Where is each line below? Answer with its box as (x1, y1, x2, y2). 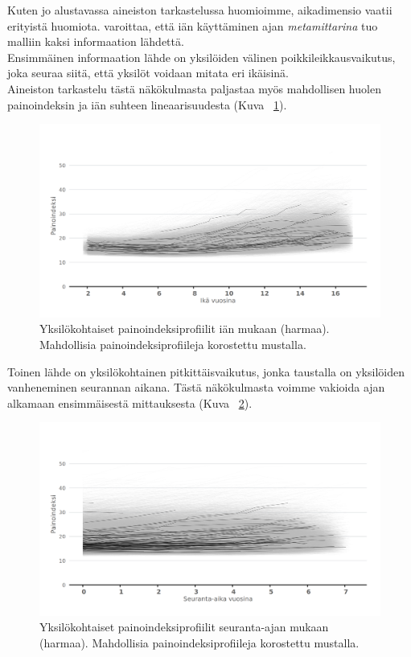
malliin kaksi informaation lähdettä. (7, 33, 184, 50)
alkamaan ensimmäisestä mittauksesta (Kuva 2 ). (7, 394, 253, 411)
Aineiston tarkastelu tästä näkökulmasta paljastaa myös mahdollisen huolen (7, 80, 381, 96)
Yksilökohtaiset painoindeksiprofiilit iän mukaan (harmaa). (39, 320, 330, 337)
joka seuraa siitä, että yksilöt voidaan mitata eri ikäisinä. (7, 64, 290, 81)
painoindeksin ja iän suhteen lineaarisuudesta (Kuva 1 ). (7, 96, 287, 113)
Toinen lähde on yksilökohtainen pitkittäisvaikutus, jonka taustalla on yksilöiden (7, 363, 405, 380)
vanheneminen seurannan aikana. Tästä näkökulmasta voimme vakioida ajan (7, 379, 385, 396)
